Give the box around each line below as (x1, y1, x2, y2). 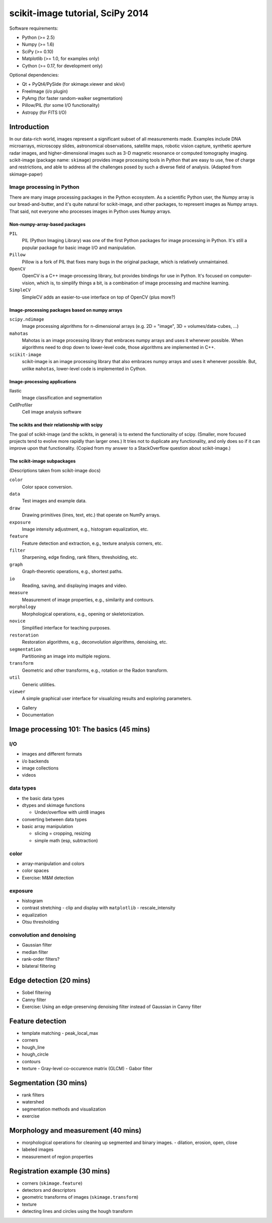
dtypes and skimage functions (22, 802, 85, 808)
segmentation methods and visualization (22, 1106, 106, 1112)
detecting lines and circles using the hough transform (22, 1208, 133, 1214)
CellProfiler (9, 401, 33, 408)
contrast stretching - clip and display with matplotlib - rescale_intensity (22, 905, 176, 911)
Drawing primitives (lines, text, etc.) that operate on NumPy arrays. (22, 512, 161, 518)
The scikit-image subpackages (9, 458, 76, 464)
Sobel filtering (22, 989, 51, 996)
